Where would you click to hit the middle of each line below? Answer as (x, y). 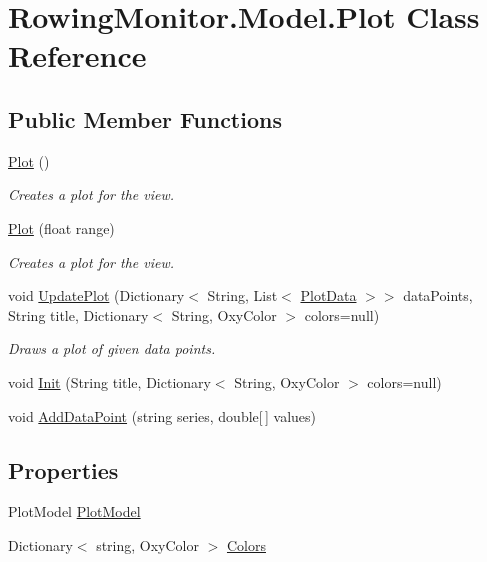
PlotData (328, 295)
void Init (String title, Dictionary (109, 381)
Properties (63, 469)
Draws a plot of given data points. (112, 348)
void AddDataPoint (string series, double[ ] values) (162, 415)
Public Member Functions (145, 118)
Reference (77, 55)
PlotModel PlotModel (74, 511)
